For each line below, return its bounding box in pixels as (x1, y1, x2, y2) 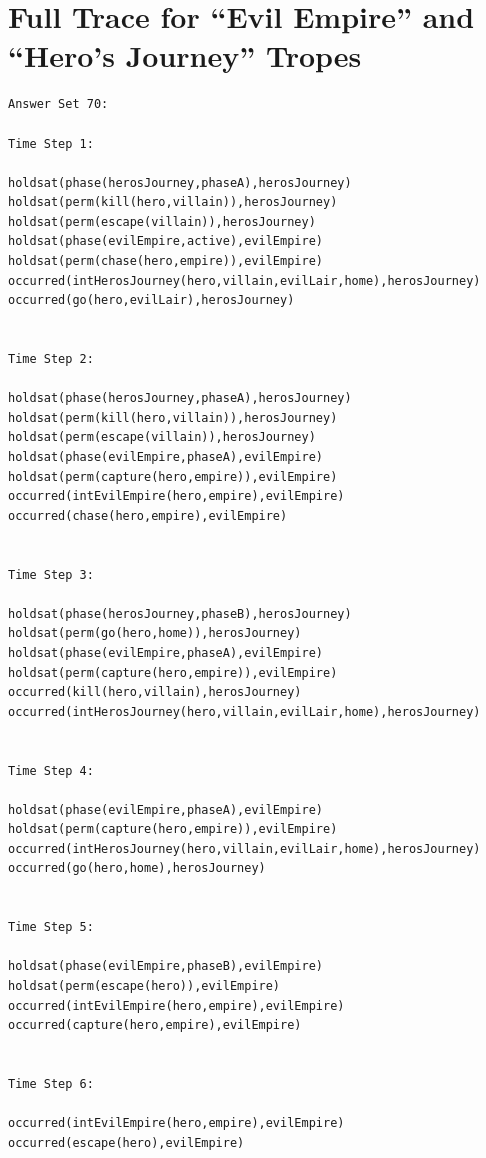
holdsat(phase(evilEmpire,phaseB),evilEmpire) (8, 959, 323, 974)
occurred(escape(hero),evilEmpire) (8, 1135, 245, 1150)
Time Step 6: (8, 1077, 94, 1091)
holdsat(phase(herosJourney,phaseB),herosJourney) (8, 606, 352, 621)
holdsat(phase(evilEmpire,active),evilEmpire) (8, 234, 323, 249)
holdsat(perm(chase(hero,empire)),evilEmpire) (8, 254, 323, 269)
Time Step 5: (8, 920, 94, 935)
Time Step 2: (8, 352, 94, 367)
